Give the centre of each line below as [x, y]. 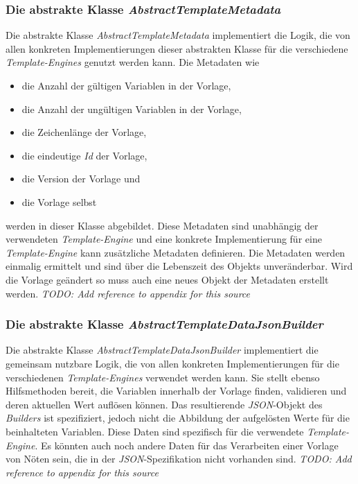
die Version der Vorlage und [81, 179]
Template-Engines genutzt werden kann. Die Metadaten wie [133, 62]
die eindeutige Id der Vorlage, [84, 155]
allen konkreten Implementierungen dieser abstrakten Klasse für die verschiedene [177, 48]
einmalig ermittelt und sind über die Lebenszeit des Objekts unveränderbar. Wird [179, 266]
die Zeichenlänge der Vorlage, [84, 132]
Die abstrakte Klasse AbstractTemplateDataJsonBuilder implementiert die [162, 350]
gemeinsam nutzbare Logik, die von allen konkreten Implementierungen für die [172, 363]
